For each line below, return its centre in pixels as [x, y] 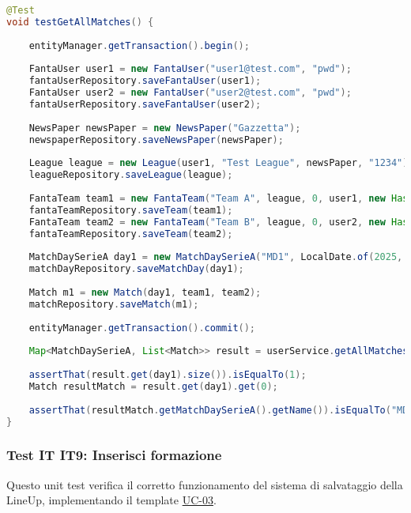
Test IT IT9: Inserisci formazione [114, 455]
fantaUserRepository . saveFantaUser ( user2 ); [145, 104]
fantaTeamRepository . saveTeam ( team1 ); [131, 210]
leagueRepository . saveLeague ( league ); [131, 175]
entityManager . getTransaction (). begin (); [139, 45]
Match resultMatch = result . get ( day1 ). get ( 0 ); [153, 387]
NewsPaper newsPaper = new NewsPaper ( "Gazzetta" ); [165, 128]
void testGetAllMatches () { [80, 22]
